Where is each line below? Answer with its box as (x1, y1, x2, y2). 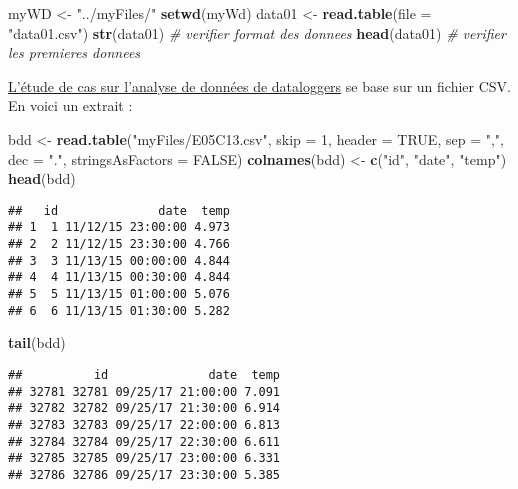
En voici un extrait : (8, 95, 133, 116)
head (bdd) (8, 168, 76, 189)
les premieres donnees (8, 42, 141, 63)
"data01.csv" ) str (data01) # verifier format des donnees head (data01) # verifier (8, 22, 506, 43)
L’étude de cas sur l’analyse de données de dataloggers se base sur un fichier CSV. (8, 75, 511, 96)
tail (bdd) (8, 332, 66, 353)
